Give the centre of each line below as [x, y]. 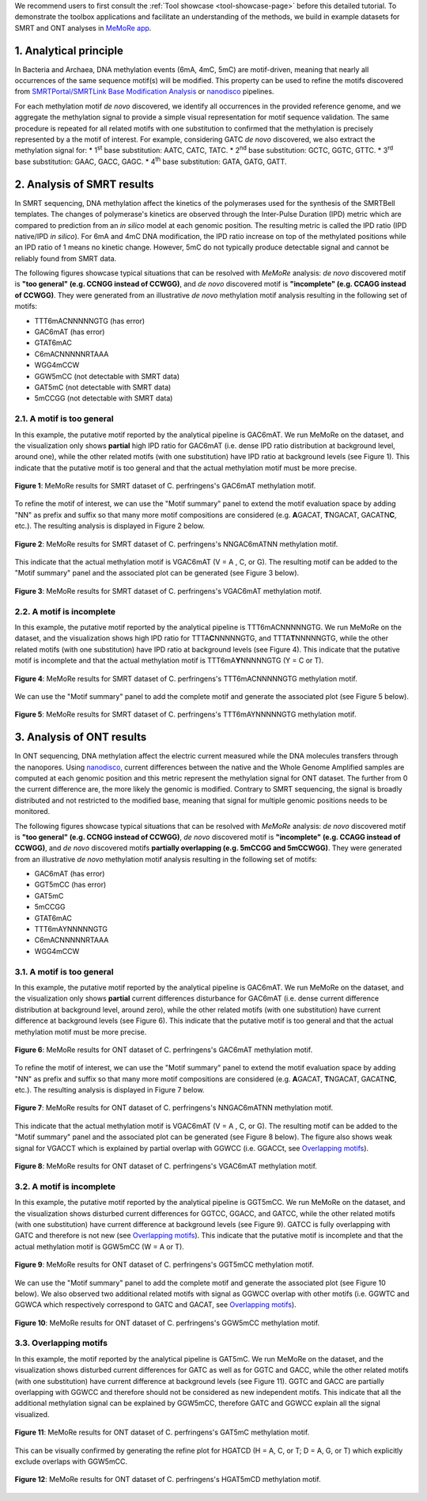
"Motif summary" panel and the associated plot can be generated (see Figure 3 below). [157, 573]
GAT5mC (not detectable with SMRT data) [103, 387]
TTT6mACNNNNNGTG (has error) [90, 321]
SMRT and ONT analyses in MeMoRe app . [83, 28]
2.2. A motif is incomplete [65, 611]
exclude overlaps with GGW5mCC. [71, 1461]
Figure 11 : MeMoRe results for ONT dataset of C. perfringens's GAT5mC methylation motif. [162, 1432]
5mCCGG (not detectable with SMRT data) [104, 398]
